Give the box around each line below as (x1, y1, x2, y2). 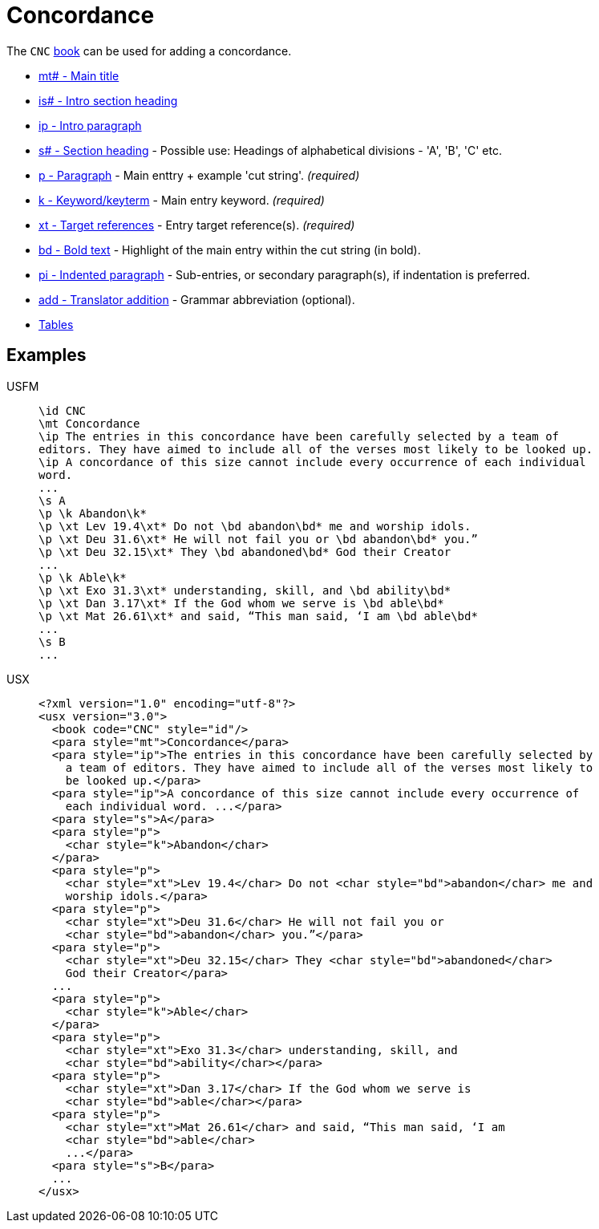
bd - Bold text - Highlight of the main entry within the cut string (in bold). (38, 242, 421, 257)
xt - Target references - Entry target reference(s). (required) (38, 217, 355, 232)
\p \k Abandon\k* (38, 506, 147, 520)
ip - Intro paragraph (38, 118, 142, 132)
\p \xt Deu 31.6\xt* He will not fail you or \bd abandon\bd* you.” (38, 532, 478, 546)
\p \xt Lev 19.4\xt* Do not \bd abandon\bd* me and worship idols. (38, 519, 472, 533)
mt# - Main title (38, 68, 119, 83)
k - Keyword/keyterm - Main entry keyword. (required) (38, 193, 325, 207)
